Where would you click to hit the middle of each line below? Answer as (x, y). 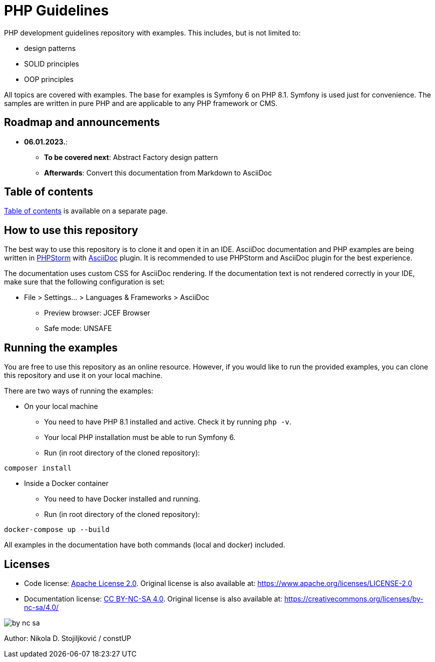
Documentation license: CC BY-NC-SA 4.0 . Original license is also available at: (153, 598)
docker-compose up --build (57, 530)
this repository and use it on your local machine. (83, 375)
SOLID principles (52, 63)
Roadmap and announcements (82, 122)
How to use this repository (71, 230)
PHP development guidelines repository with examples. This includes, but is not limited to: (152, 32)
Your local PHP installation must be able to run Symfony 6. (140, 437)
